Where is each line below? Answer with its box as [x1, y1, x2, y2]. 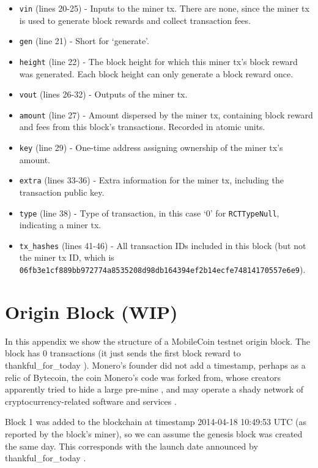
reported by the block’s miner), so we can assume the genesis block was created [5, 428, 303, 440]
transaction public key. [19, 185, 105, 198]
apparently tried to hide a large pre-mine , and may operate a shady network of [5, 383, 303, 396]
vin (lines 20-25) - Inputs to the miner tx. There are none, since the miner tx [19, 2, 309, 14]
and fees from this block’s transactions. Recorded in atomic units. [19, 120, 265, 133]
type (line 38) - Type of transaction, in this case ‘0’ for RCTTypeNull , [19, 206, 279, 219]
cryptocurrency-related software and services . [5, 394, 177, 407]
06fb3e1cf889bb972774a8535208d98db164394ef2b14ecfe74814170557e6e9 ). [19, 263, 306, 276]
